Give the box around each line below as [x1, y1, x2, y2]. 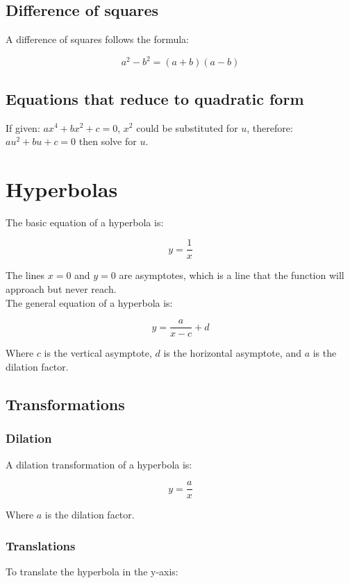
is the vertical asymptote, [44, 346, 152, 360]
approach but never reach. [6, 282, 117, 296]
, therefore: [247, 120, 293, 135]
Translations [6, 536, 76, 554]
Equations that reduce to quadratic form [6, 87, 304, 109]
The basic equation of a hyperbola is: [6, 214, 164, 229]
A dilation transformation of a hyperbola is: [6, 457, 192, 471]
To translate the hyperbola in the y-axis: [6, 564, 178, 578]
